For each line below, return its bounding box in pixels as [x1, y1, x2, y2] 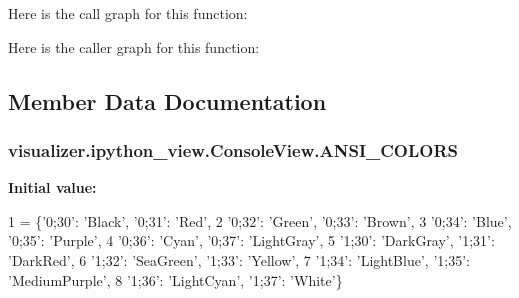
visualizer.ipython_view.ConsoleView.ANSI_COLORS [8, 137, 458, 162]
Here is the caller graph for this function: [8, 36, 260, 57]
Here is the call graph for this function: [8, 3, 248, 23]
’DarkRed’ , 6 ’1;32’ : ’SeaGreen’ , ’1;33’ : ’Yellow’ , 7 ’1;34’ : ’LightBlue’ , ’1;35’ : [8, 249, 470, 270]
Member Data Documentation [8, 85, 327, 116]
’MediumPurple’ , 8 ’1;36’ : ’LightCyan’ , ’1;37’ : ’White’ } [8, 269, 343, 290]
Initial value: [8, 177, 97, 198]
